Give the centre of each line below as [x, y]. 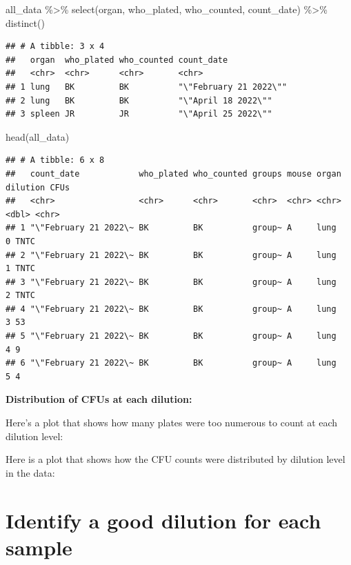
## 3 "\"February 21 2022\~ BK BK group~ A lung [171, 282]
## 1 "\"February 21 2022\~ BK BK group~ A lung [171, 228]
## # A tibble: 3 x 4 [55, 47]
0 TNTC [20, 241]
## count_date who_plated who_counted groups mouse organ [173, 174]
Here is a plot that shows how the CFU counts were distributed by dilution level [175, 459]
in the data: [30, 472]
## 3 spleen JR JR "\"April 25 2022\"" [139, 114]
